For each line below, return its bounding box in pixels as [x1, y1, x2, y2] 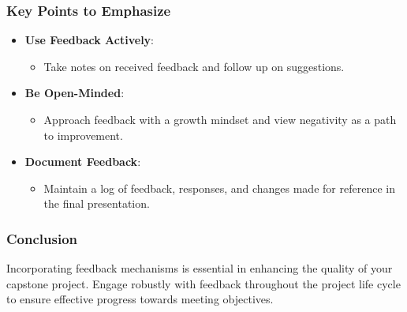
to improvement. [43, 126, 123, 143]
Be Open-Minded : [24, 85, 125, 101]
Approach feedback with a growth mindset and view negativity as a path [43, 111, 397, 127]
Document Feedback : [24, 153, 141, 170]
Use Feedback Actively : [24, 32, 155, 48]
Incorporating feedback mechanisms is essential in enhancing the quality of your [6, 260, 393, 276]
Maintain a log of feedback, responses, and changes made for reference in [43, 179, 395, 196]
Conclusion [6, 228, 77, 248]
